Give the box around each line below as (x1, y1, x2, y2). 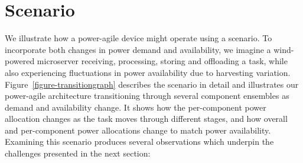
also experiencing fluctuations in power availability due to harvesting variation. (5, 66, 291, 78)
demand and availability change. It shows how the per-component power (5, 101, 266, 113)
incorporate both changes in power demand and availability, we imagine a (5, 43, 271, 55)
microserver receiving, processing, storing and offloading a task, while (37, 55, 288, 67)
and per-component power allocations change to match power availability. (5, 124, 271, 136)
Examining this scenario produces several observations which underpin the (5, 135, 274, 148)
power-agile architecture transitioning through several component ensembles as (5, 89, 289, 102)
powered (5, 55, 35, 67)
